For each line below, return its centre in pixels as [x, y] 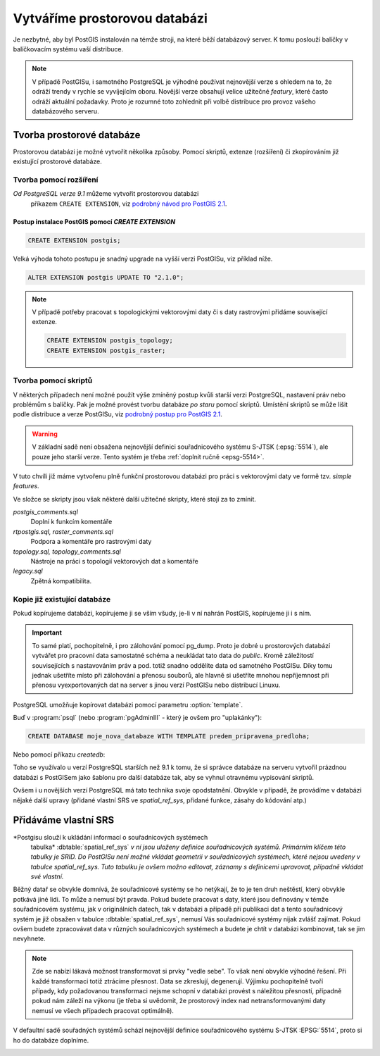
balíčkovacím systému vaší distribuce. [68, 49]
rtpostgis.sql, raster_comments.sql [63, 531]
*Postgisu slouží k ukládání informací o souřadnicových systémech [110, 837]
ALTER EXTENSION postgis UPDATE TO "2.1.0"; [106, 277]
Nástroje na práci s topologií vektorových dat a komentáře [114, 561]
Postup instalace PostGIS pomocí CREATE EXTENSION [94, 221]
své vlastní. [47, 876]
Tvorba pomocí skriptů [53, 380]
